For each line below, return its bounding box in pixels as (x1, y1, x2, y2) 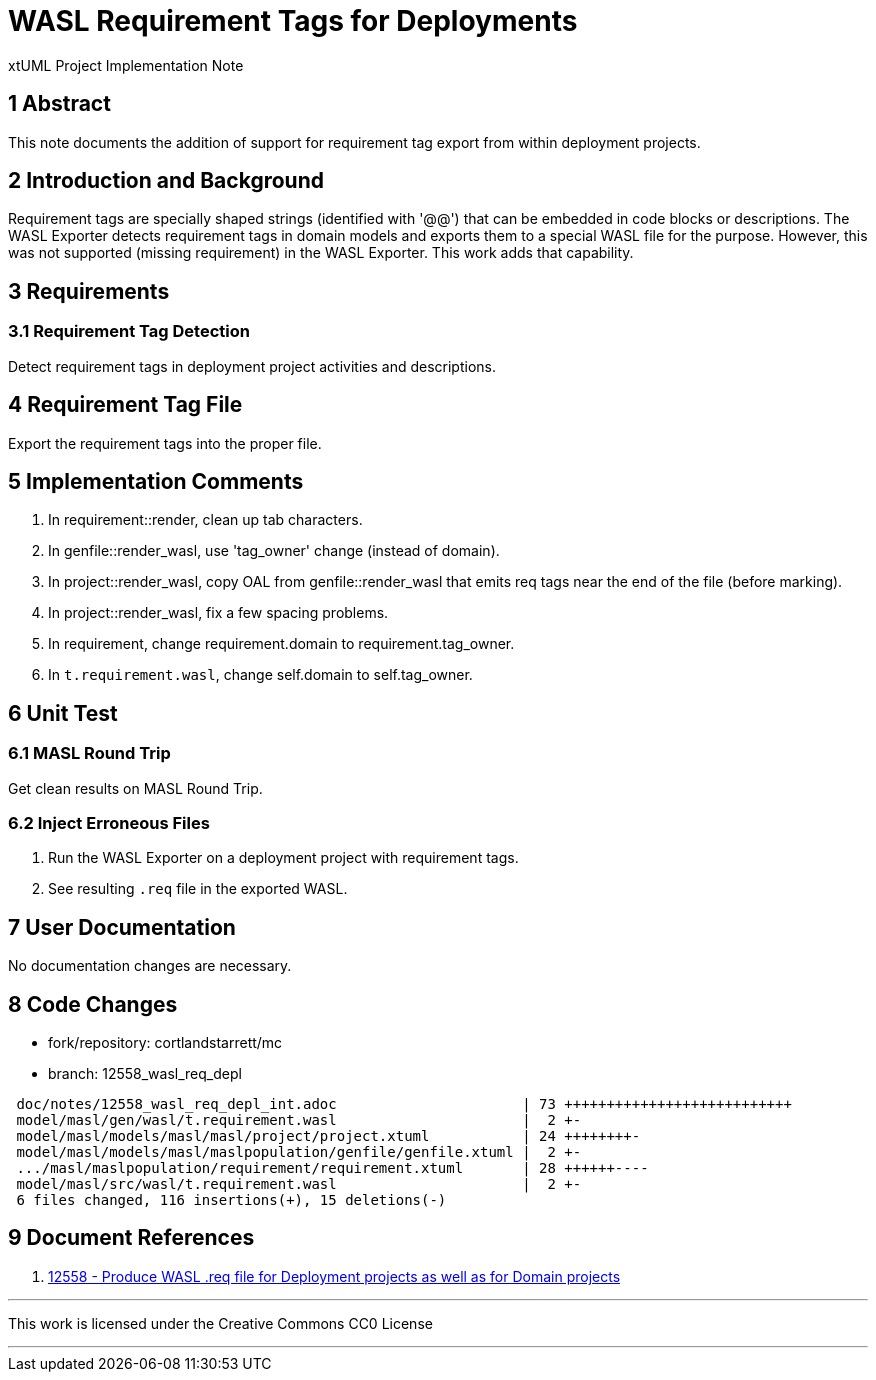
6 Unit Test (8, 700, 118, 726)
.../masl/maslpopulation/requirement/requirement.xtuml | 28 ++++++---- (16, 1160, 649, 1176)
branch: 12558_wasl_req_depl (48, 1065, 242, 1082)
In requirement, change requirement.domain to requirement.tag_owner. (48, 635, 515, 653)
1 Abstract (8, 91, 111, 117)
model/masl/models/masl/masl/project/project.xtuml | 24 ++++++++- (16, 1128, 641, 1144)
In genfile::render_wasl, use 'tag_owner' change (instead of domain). (48, 542, 500, 560)
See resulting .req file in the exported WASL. (48, 880, 348, 898)
